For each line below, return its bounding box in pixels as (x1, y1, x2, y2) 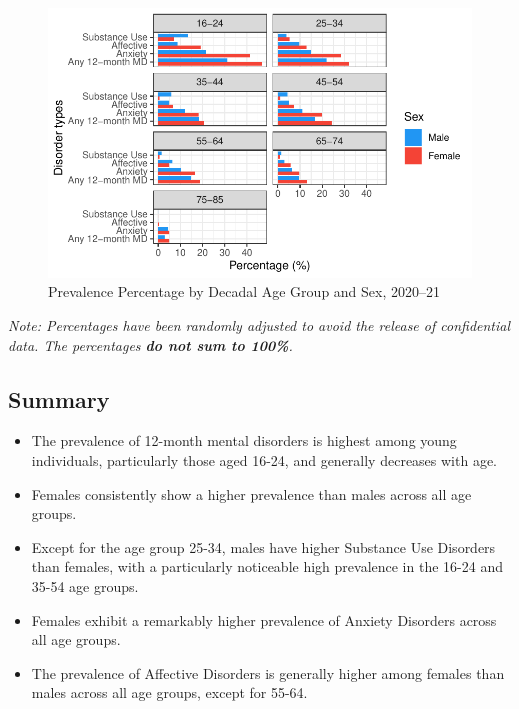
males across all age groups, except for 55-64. (31, 682, 308, 703)
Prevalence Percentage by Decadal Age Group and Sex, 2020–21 (48, 281, 440, 302)
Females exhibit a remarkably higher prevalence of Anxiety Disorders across (31, 609, 497, 630)
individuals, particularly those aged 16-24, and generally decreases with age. (31, 449, 498, 470)
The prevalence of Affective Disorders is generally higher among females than (31, 662, 505, 683)
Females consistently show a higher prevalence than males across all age (31, 483, 472, 504)
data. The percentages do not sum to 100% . (8, 334, 293, 355)
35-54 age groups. (31, 575, 139, 596)
